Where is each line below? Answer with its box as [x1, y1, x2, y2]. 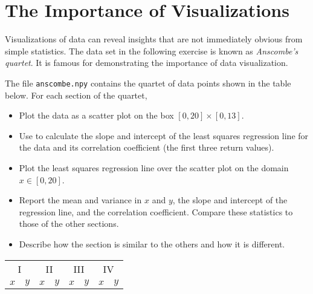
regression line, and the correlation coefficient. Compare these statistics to [19, 205, 293, 218]
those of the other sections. [19, 217, 119, 230]
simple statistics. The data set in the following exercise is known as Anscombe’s [5, 44, 298, 57]
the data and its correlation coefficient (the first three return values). [19, 141, 274, 154]
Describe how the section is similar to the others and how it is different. [19, 237, 285, 250]
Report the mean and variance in [19, 194, 142, 206]
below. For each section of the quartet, [5, 88, 147, 101]
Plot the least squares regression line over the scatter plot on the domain [19, 161, 289, 174]
